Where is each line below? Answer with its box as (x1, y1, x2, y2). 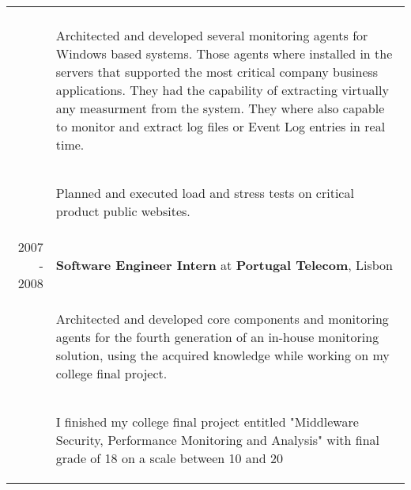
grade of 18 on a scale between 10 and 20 (55, 449, 283, 467)
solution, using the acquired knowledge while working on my (55, 346, 390, 364)
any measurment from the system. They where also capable (55, 99, 385, 117)
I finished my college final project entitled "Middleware (55, 412, 359, 431)
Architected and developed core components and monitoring (55, 310, 389, 328)
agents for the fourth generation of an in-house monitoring (55, 328, 379, 346)
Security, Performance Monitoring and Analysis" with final (55, 431, 380, 449)
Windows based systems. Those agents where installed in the (55, 44, 393, 63)
